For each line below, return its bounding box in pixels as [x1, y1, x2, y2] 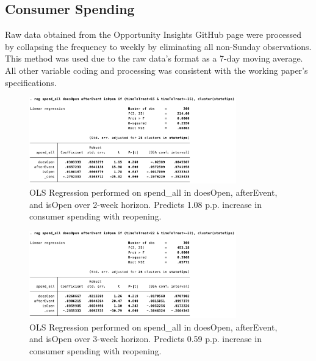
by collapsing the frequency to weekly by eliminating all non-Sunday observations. [5, 40, 312, 52]
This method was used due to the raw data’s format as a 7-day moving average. [5, 52, 303, 65]
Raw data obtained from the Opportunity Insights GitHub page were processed [5, 28, 302, 41]
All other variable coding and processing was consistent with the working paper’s [5, 63, 308, 76]
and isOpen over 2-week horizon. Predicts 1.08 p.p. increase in [29, 198, 262, 210]
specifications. [5, 76, 57, 88]
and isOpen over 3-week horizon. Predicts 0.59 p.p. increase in [29, 332, 262, 345]
